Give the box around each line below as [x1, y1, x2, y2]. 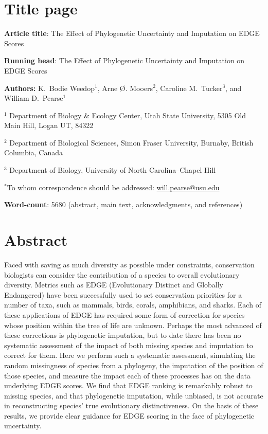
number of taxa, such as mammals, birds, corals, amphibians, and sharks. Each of [4, 299, 261, 310]
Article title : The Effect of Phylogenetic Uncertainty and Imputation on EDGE [4, 28, 260, 39]
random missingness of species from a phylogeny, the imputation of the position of [4, 359, 263, 370]
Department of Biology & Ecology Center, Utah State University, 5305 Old [9, 110, 246, 120]
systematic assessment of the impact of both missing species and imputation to [4, 339, 253, 350]
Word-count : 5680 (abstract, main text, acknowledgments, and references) [4, 199, 243, 210]
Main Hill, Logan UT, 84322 [4, 120, 94, 131]
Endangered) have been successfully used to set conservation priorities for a [4, 289, 242, 300]
